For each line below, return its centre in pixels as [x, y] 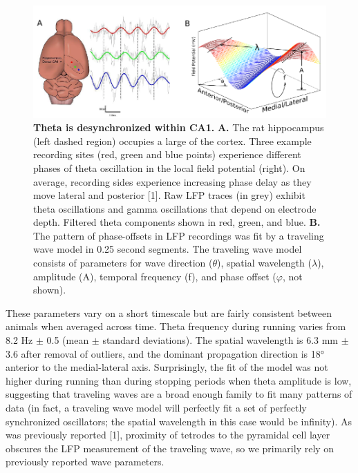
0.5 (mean [68, 340]
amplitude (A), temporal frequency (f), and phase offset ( [155, 276]
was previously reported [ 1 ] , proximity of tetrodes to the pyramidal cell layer [168, 435]
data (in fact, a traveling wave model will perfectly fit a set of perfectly [156, 407]
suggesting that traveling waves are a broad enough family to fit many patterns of [179, 394]
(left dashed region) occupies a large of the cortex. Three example [172, 141]
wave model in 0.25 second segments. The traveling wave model [168, 249]
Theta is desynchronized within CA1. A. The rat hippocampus [179, 127]
